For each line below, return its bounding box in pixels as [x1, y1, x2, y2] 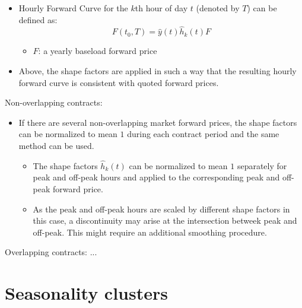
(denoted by [196, 2, 240, 14]
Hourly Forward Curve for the [18, 2, 128, 14]
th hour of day [135, 2, 188, 14]
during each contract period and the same [127, 128, 279, 140]
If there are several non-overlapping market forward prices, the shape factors [18, 116, 297, 128]
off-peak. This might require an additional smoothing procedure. [33, 226, 267, 238]
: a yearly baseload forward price [38, 45, 157, 57]
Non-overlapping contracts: [5, 96, 103, 109]
